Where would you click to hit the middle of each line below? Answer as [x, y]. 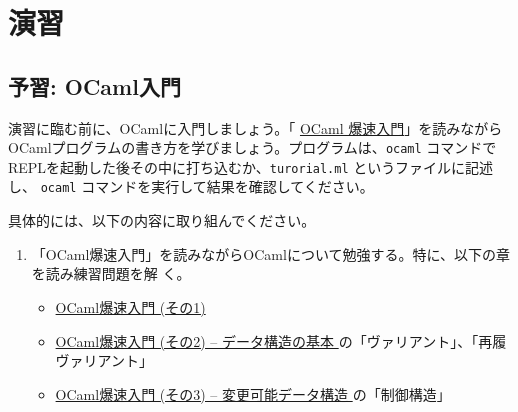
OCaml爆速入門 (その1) [130, 306]
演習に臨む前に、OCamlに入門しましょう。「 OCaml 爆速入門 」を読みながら [255, 127]
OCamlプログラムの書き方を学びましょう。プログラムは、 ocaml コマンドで [252, 147]
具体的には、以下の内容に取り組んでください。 [162, 220]
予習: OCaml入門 [94, 85]
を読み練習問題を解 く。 [111, 273]
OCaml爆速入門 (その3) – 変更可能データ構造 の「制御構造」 [253, 393]
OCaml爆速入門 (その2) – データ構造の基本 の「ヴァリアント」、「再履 [281, 340]
